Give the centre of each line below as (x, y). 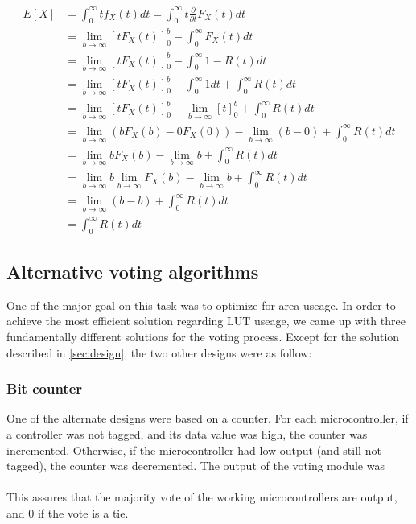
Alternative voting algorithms (133, 272)
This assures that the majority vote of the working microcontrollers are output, (202, 497)
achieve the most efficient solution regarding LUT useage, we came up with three (206, 321)
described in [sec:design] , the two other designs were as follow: (159, 352)
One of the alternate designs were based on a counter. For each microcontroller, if (208, 418)
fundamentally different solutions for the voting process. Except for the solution (203, 337)
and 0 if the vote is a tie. (68, 513)
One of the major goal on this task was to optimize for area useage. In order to (201, 305)
